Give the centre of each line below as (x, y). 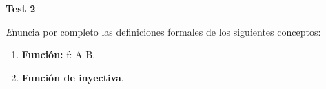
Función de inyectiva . (73, 77)
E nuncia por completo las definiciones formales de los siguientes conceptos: (163, 31)
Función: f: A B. (59, 54)
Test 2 (21, 8)
